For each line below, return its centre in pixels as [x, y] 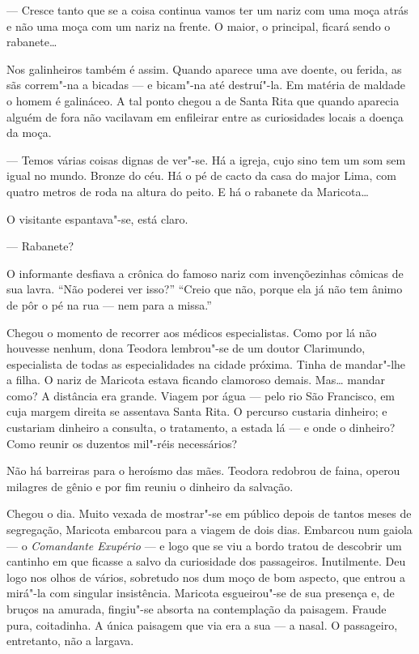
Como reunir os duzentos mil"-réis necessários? [122, 443]
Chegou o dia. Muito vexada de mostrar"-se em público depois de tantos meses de [209, 513]
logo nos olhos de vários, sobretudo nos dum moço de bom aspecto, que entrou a [206, 577]
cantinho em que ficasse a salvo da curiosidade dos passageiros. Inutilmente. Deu [206, 561]
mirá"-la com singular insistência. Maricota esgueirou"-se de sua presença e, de [201, 593]
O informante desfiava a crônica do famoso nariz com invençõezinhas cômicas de [205, 273]
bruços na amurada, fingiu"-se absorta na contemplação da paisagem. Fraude [197, 609]
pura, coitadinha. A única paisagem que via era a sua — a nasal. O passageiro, [202, 624]
